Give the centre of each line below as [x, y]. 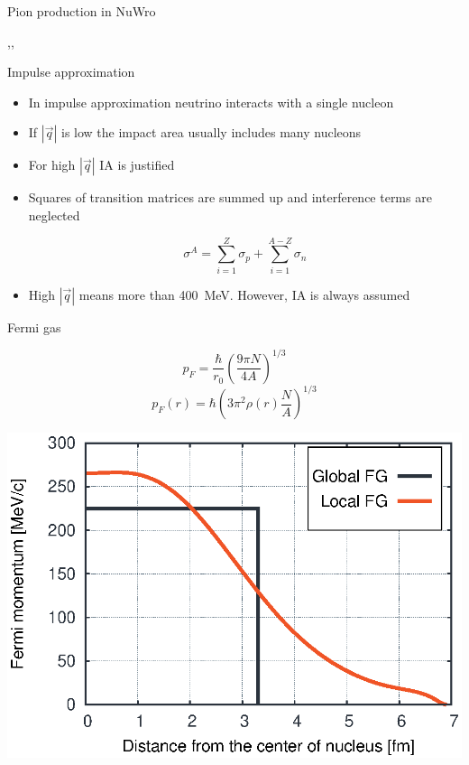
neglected [54, 215]
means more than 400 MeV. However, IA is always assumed [244, 294]
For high [52, 165]
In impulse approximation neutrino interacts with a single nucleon [211, 102]
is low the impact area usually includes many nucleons [212, 132]
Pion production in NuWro [82, 11]
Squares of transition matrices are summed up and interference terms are [230, 197]
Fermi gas [34, 327]
